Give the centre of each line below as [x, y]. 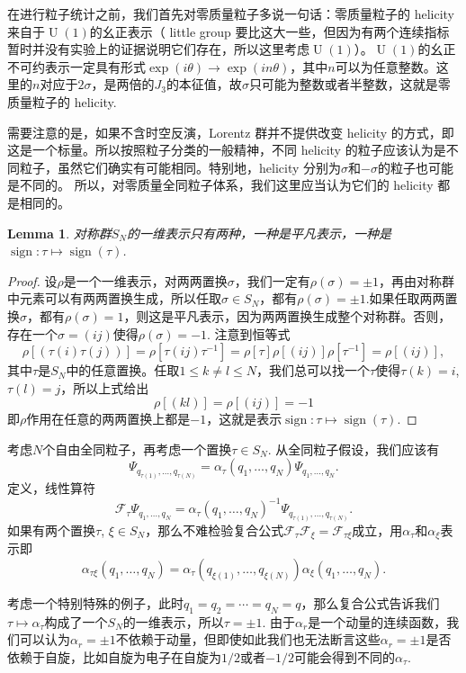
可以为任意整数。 [385, 66]
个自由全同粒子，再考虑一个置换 [137, 449]
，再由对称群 [417, 280]
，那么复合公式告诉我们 [370, 602]
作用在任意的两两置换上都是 [108, 419]
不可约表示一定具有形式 [76, 66]
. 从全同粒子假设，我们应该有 [354, 449]
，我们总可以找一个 [314, 370]
